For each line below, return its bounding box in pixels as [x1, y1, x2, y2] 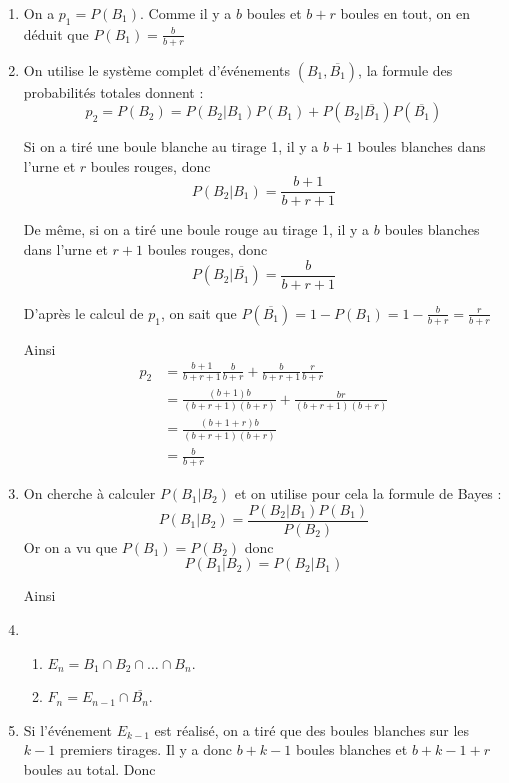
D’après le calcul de [23, 302, 144, 323]
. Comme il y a [139, 3, 232, 23]
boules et [246, 3, 302, 23]
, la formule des [358, 59, 453, 80]
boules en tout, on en [340, 3, 470, 23]
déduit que [23, 23, 89, 44]
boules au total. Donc [23, 758, 156, 779]
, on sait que [160, 302, 237, 323]
